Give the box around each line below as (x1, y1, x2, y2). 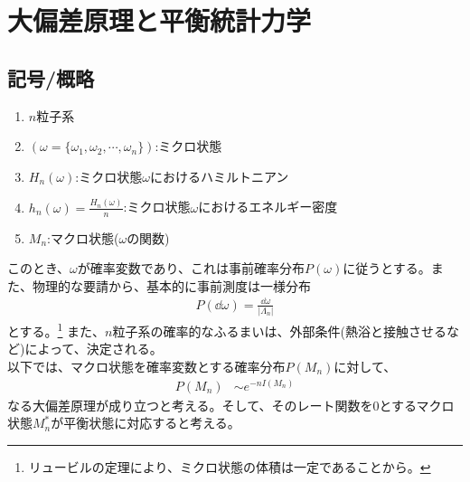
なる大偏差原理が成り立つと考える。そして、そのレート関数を (7, 395, 373, 414)
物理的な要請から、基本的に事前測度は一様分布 (32, 276, 311, 295)
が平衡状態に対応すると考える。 (51, 413, 240, 432)
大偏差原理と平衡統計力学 (7, 2, 312, 39)
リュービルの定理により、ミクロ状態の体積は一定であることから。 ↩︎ (28, 457, 431, 476)
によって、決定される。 (24, 339, 163, 358)
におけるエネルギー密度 (198, 197, 338, 216)
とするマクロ (379, 395, 455, 414)
